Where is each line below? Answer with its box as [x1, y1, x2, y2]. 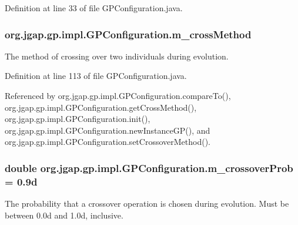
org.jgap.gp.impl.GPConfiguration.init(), [5, 113, 150, 125]
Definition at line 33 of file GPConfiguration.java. [5, 2, 183, 14]
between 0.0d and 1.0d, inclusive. [5, 209, 123, 221]
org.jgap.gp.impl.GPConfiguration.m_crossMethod [5, 27, 252, 41]
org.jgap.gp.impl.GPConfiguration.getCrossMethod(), [5, 101, 197, 113]
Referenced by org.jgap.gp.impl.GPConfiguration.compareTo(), [5, 90, 231, 101]
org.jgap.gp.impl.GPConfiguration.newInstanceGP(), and [5, 124, 210, 136]
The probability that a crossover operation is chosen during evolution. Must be [5, 197, 289, 210]
